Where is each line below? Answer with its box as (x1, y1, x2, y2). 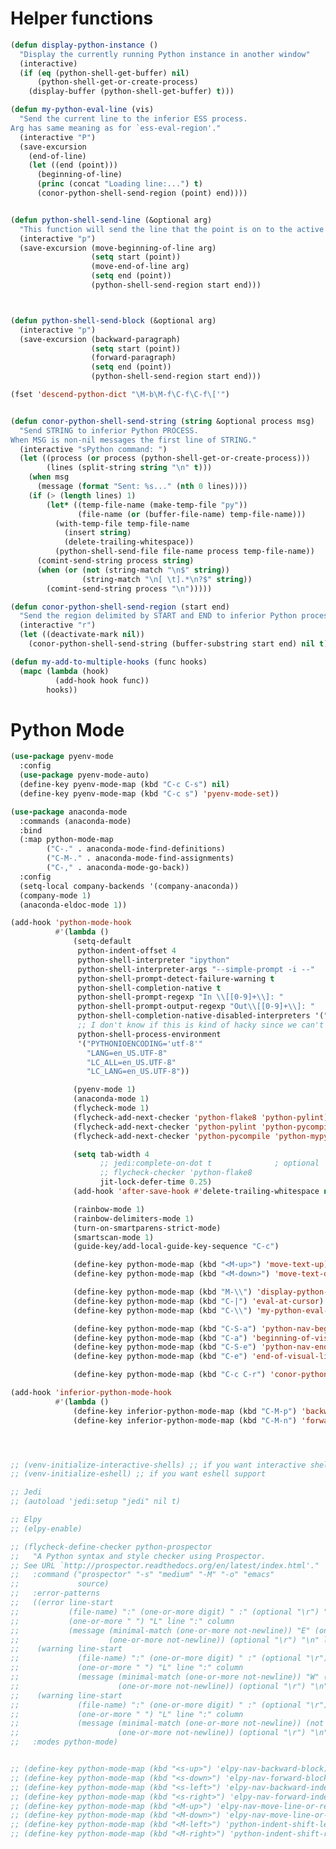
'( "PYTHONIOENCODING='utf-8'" (77, 1038, 203, 1049)
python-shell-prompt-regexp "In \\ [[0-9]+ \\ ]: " (77, 992, 284, 1002)
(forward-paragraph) (90, 353, 177, 363)
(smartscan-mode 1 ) (73, 1232, 155, 1242)
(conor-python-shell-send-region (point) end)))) (36, 188, 248, 199)
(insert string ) (63, 528, 132, 538)
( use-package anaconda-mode (10, 807, 128, 817)
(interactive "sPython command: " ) (19, 444, 168, 454)
